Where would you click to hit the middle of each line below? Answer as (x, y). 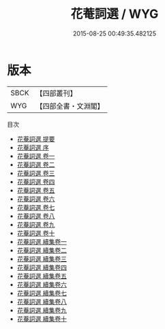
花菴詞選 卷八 (36, 216)
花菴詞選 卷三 (36, 173)
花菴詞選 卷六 (36, 199)
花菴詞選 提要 (36, 138)
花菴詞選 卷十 (36, 233)
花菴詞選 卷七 (36, 207)
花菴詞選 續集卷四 (42, 267)
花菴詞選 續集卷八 (42, 302)
